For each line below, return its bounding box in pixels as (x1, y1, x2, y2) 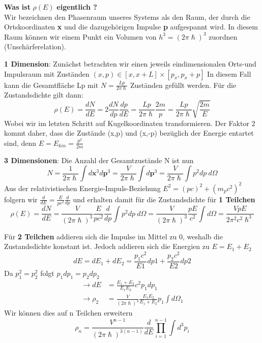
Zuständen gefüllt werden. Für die (130, 79, 237, 90)
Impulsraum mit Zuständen (4, 68, 90, 79)
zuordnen (209, 31, 238, 42)
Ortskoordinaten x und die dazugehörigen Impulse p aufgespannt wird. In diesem (4, 21, 258, 32)
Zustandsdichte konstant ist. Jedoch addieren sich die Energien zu (4, 241, 210, 252)
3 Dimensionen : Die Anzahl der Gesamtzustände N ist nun (4, 154, 194, 165)
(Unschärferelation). (4, 41, 66, 52)
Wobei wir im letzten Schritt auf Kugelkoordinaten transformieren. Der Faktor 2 (4, 117, 255, 128)
